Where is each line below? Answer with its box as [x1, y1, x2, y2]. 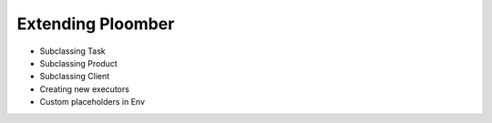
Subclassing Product [39, 57, 118, 68]
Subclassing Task [39, 46, 106, 56]
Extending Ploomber [16, 14, 175, 34]
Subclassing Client [39, 71, 110, 82]
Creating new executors [39, 83, 129, 95]
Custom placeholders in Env [39, 97, 146, 108]
